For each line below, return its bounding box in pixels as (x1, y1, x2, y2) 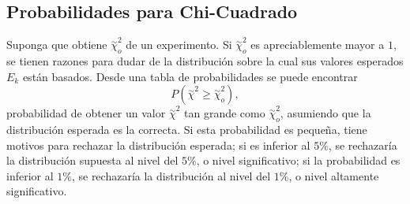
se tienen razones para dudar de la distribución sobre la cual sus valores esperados (6, 53, 404, 69)
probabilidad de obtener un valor (6, 105, 166, 121)
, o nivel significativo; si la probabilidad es (196, 152, 401, 169)
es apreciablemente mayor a (250, 36, 385, 53)
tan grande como (184, 105, 265, 121)
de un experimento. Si (126, 36, 232, 53)
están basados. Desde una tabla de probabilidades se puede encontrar (22, 68, 358, 84)
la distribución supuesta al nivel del (6, 152, 179, 169)
